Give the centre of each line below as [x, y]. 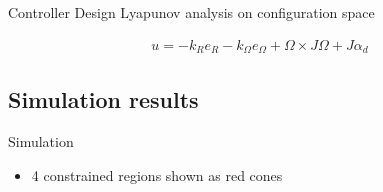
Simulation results [103, 99]
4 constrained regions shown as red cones [157, 174]
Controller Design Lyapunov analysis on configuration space [191, 12]
